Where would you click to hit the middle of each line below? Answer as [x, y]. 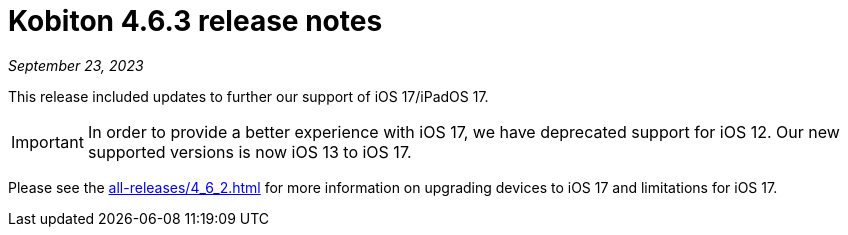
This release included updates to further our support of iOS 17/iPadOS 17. [248, 96]
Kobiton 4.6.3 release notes [195, 21]
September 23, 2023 [76, 65]
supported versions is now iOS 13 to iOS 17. [249, 151]
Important [47, 141]
